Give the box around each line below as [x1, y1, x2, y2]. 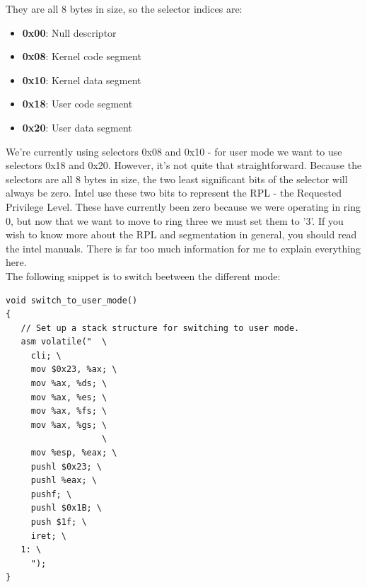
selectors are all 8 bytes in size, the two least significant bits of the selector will [6, 171, 348, 186]
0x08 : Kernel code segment [22, 49, 141, 64]
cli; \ [30, 350, 62, 361]
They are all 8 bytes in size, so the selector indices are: [6, 1, 243, 16]
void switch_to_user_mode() [6, 295, 138, 306]
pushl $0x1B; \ [30, 503, 103, 513]
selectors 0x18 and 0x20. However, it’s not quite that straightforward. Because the [6, 158, 362, 173]
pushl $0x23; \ [30, 461, 103, 472]
